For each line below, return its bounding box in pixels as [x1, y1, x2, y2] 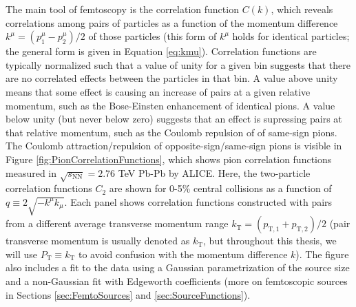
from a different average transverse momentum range [6, 216, 229, 231]
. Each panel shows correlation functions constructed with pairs [64, 194, 333, 209]
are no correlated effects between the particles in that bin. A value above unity [6, 71, 338, 85]
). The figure [295, 246, 349, 261]
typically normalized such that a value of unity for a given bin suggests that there [6, 57, 350, 72]
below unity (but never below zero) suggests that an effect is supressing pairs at [6, 112, 342, 126]
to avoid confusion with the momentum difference [78, 246, 288, 261]
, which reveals [271, 2, 333, 16]
